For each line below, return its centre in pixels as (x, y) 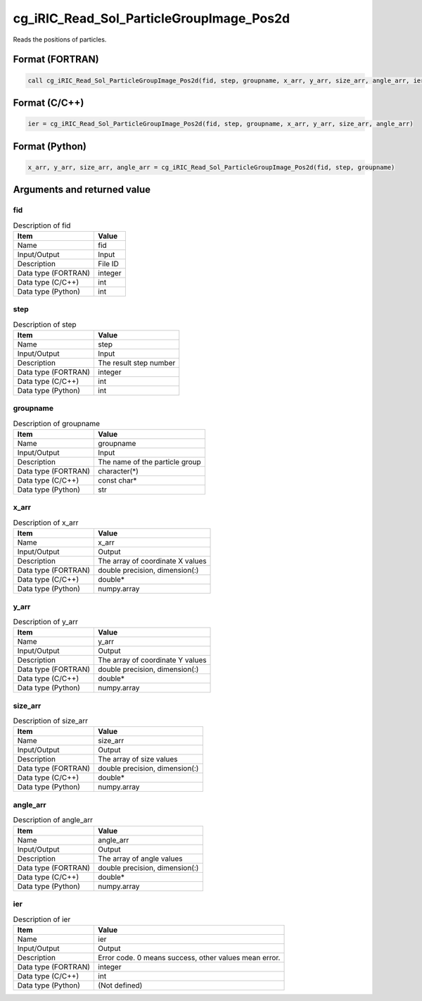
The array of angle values (140, 858)
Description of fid (42, 225)
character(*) (118, 471)
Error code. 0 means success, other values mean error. (189, 957)
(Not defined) (120, 985)
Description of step (45, 324)
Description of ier (42, 919)
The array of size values (138, 759)
